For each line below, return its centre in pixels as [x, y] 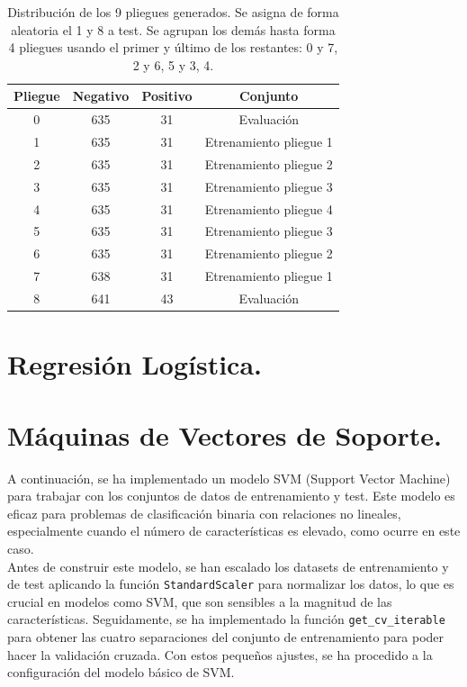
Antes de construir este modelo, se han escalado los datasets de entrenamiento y [228, 566]
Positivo [167, 96]
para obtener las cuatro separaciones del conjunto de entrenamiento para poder [226, 637]
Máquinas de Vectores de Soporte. [225, 434]
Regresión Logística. [135, 364]
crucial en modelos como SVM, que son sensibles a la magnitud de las [200, 601]
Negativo [101, 96]
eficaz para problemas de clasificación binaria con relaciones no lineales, [204, 513]
